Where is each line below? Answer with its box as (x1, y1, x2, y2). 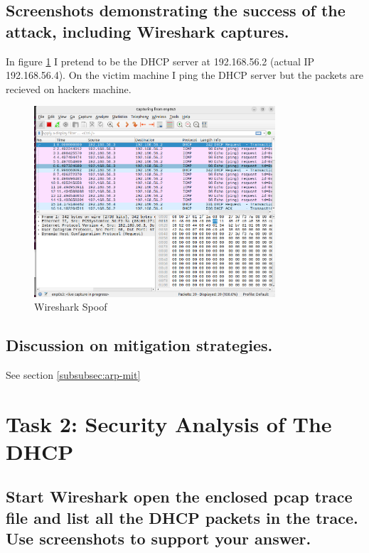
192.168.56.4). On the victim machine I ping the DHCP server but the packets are (6, 68, 364, 82)
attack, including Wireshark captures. (6, 20, 289, 42)
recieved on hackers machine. (6, 81, 132, 96)
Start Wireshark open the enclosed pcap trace (6, 485, 353, 508)
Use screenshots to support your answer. (6, 527, 311, 549)
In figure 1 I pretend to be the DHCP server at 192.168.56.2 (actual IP (6, 53, 315, 68)
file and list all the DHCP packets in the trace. (6, 506, 358, 528)
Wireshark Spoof (34, 299, 107, 314)
